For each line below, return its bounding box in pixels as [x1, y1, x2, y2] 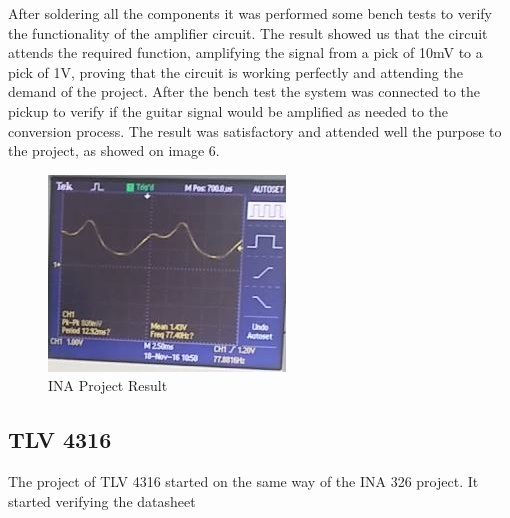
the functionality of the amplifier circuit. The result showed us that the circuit [8, 22, 488, 43]
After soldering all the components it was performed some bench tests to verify [8, 3, 493, 23]
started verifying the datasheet [8, 490, 196, 511]
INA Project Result [48, 375, 168, 396]
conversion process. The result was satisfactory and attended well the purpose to [8, 120, 502, 141]
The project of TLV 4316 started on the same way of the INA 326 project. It [8, 471, 479, 492]
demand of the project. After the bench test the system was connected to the [8, 81, 481, 102]
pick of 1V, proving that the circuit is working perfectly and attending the [8, 61, 463, 82]
